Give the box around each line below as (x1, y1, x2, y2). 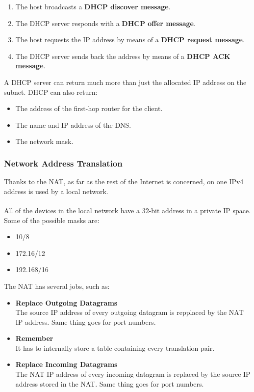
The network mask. (15, 136, 74, 146)
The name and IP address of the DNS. (15, 119, 131, 130)
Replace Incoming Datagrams (15, 359, 118, 369)
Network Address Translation (4, 157, 123, 169)
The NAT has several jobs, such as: (4, 280, 110, 291)
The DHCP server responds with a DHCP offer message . (15, 18, 196, 28)
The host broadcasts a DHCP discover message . (15, 1, 171, 11)
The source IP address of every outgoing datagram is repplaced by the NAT (15, 307, 244, 317)
